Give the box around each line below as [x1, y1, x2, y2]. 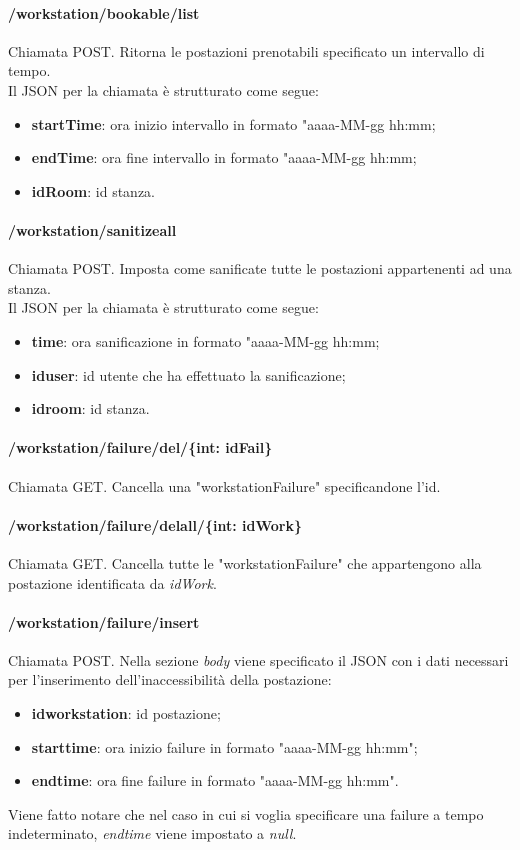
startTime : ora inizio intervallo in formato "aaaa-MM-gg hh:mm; [31, 113, 436, 134]
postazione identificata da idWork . [8, 572, 217, 593]
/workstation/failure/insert [8, 611, 200, 632]
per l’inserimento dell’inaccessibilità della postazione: [8, 669, 332, 690]
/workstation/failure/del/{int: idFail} [8, 437, 273, 458]
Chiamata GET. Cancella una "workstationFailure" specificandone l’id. [8, 475, 441, 496]
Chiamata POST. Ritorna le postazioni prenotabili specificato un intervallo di [8, 40, 485, 61]
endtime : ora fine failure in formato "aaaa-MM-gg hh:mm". [31, 770, 399, 791]
